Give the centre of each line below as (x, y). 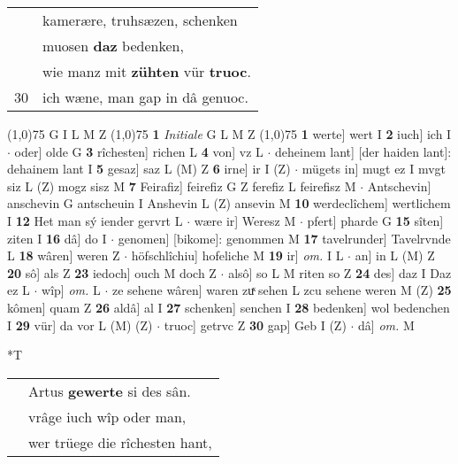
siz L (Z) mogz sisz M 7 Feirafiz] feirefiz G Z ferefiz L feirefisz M (182, 186)
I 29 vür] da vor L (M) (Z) (80, 325)
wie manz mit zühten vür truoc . (147, 71)
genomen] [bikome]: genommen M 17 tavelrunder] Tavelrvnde (284, 238)
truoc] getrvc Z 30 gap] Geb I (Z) (255, 325)
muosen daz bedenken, (113, 46)
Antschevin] (399, 186)
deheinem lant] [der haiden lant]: (363, 151)
